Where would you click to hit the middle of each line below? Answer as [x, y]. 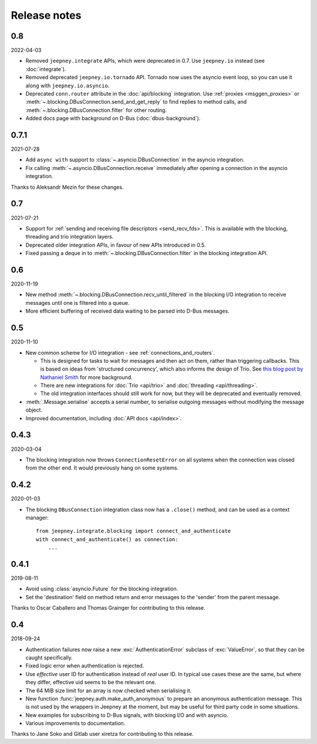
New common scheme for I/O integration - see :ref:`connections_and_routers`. [120, 352]
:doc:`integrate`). [46, 69]
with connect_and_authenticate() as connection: [107, 539]
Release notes [46, 15]
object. [34, 410]
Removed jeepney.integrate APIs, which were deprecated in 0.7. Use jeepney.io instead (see [145, 61]
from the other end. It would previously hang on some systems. [102, 468]
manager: [37, 518]
